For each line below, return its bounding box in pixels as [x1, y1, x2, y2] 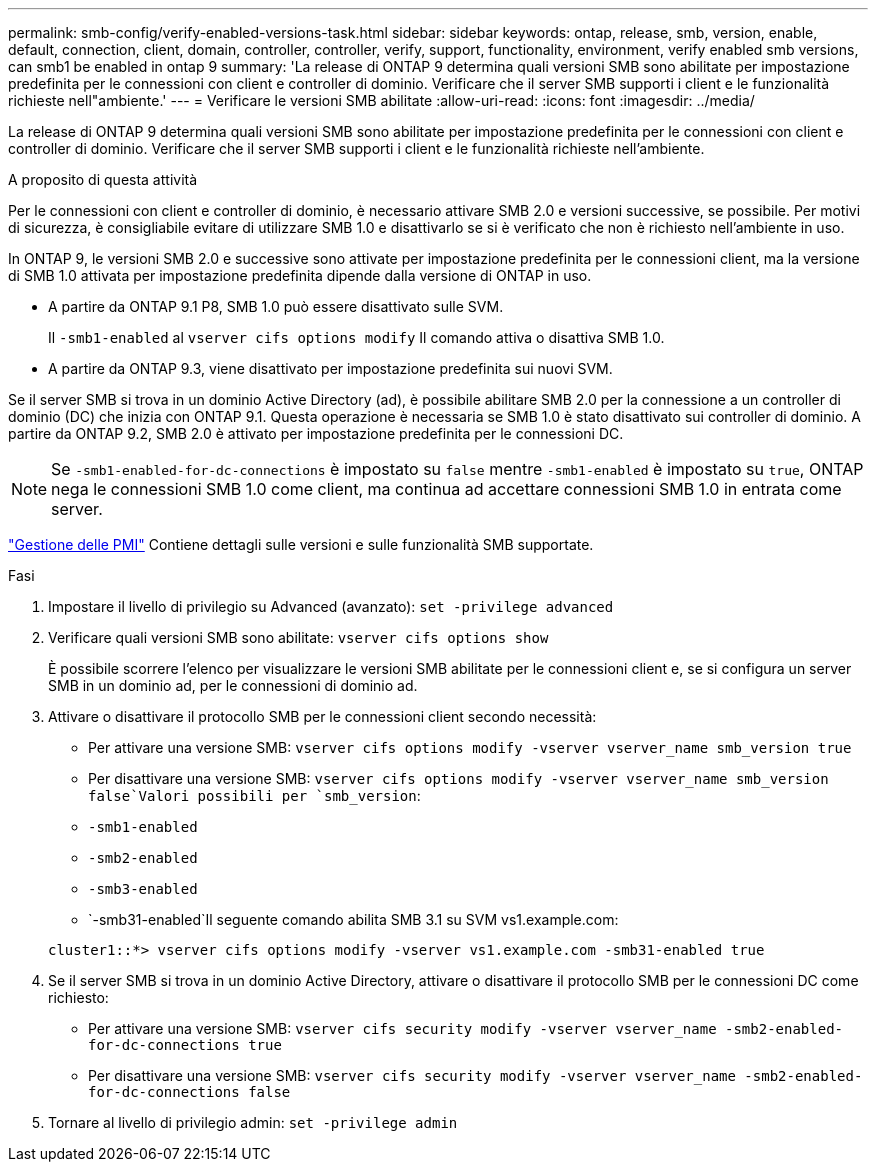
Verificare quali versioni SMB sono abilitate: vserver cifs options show [48, 629, 549, 646]
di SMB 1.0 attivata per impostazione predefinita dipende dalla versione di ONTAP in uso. [8, 267, 592, 284]
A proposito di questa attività [8, 171, 198, 188]
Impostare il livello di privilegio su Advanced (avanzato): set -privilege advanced [48, 598, 614, 615]
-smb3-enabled [88, 881, 198, 897]
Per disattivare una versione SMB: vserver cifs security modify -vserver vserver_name [88, 1067, 736, 1084]
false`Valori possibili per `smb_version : [88, 787, 421, 804]
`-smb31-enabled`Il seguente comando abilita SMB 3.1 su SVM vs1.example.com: [88, 911, 619, 928]
